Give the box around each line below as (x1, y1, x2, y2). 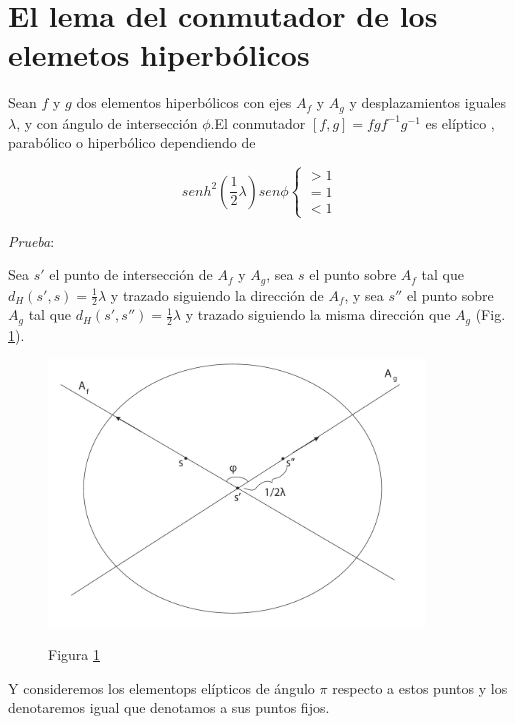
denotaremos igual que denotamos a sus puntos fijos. (8, 697, 330, 718)
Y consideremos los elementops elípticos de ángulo (8, 677, 315, 698)
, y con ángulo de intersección (16, 112, 198, 133)
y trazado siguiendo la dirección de (110, 284, 324, 305)
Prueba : (8, 230, 55, 251)
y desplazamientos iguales (349, 92, 507, 113)
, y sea (344, 284, 384, 305)
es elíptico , (425, 112, 495, 133)
